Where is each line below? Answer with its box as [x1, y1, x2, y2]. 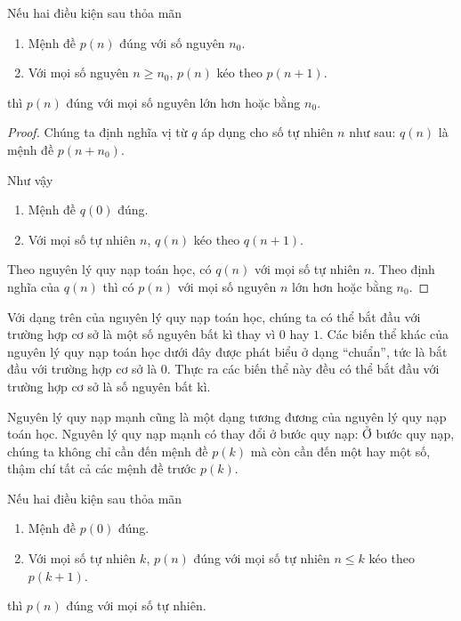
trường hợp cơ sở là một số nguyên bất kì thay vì [7, 325, 276, 343]
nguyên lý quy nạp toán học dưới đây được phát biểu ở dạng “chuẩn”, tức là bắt [7, 342, 448, 360]
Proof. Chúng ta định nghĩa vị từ [7, 123, 188, 141]
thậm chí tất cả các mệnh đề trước [7, 459, 197, 478]
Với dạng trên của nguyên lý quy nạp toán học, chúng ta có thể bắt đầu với [7, 307, 421, 326]
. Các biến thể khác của [319, 325, 449, 343]
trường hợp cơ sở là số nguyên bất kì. [7, 376, 211, 395]
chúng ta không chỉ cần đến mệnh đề [7, 441, 208, 460]
